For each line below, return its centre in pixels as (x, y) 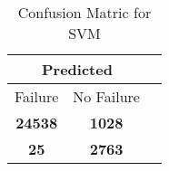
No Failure (106, 96)
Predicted (77, 69)
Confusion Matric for (84, 12)
